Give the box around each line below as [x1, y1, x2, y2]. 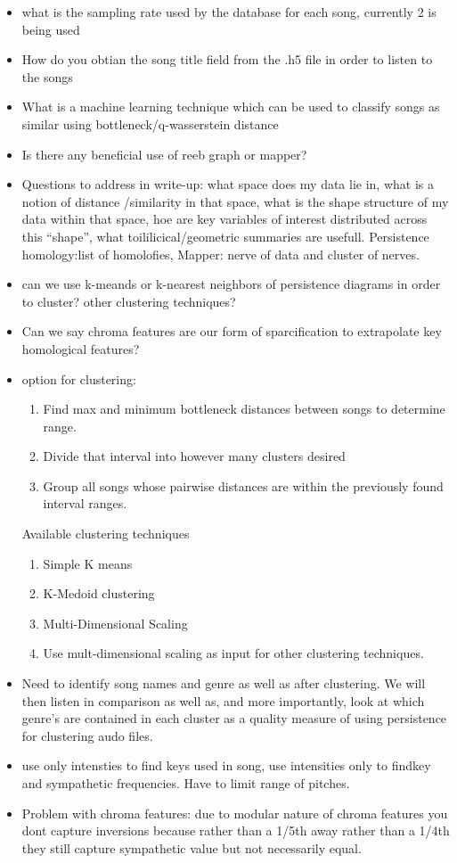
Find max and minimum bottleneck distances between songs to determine [43, 399, 445, 418]
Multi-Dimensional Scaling [43, 613, 188, 632]
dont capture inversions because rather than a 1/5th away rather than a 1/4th [21, 821, 450, 840]
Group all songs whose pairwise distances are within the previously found [43, 476, 444, 495]
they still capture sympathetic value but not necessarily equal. [21, 838, 362, 857]
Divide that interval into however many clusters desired [43, 447, 346, 465]
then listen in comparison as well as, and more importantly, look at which [21, 691, 425, 710]
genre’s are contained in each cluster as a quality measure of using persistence [21, 709, 447, 727]
